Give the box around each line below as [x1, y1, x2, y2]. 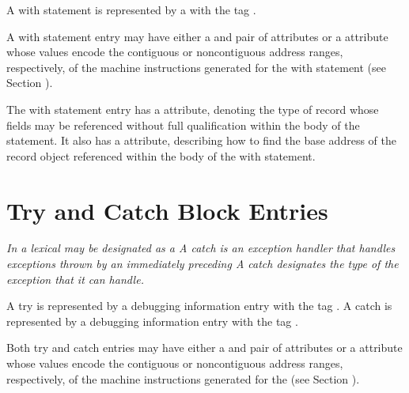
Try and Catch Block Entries [6, 194, 328, 226]
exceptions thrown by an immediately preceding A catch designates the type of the [6, 255, 399, 272]
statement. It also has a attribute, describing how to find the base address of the [6, 132, 396, 149]
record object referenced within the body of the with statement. [6, 147, 316, 164]
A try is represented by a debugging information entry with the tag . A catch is [6, 297, 392, 314]
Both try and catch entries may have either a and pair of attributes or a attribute [6, 339, 403, 356]
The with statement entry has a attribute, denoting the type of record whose [6, 100, 379, 117]
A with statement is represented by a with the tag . [6, 2, 256, 17]
